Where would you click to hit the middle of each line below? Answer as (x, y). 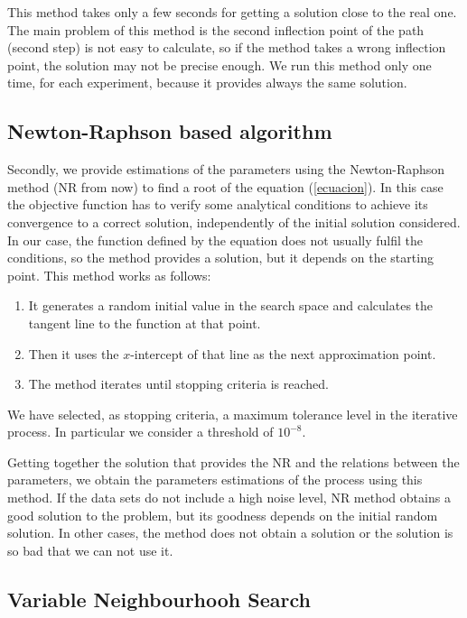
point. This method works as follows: (109, 275)
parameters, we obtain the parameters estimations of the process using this (215, 480)
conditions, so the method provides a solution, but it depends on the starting (220, 258)
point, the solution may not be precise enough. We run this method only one (219, 65)
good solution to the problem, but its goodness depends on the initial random (223, 515)
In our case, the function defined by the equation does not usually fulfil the (215, 240)
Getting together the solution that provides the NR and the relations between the (233, 461)
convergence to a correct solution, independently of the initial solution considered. (234, 221)
